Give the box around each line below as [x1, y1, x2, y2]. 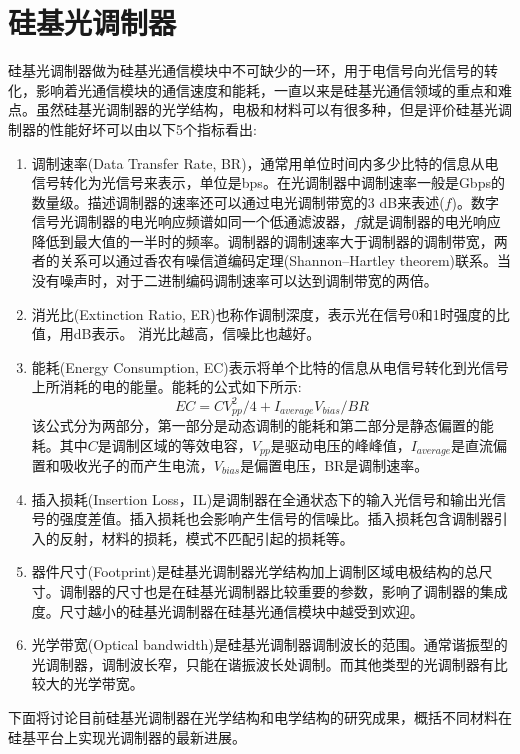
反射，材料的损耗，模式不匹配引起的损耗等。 [59, 527, 354, 548]
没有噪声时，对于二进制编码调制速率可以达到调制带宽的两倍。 [31, 270, 438, 291]
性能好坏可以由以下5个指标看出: [49, 118, 257, 139]
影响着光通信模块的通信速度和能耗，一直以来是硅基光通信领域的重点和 [35, 79, 498, 100]
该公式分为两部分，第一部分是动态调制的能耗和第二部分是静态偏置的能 [31, 414, 494, 435]
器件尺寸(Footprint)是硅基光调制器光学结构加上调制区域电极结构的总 [31, 561, 479, 582]
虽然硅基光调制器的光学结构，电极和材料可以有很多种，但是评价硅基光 [35, 99, 498, 120]
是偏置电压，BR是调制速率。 [240, 455, 429, 476]
